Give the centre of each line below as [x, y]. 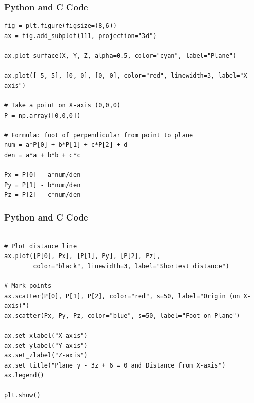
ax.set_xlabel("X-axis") [46, 336]
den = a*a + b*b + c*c [42, 155]
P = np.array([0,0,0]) [42, 115]
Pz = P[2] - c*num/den [42, 195]
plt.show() [22, 395]
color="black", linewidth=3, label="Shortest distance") [131, 266]
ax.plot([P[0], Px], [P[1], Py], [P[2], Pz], [82, 256]
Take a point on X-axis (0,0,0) [66, 105]
